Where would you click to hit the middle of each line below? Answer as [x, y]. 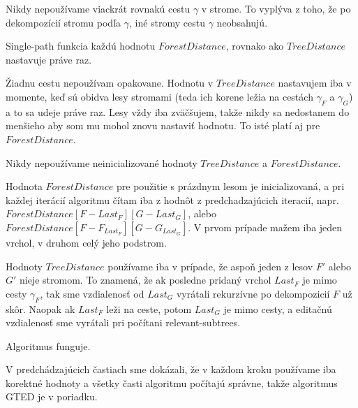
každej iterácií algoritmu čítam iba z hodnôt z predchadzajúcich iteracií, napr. [172, 199]
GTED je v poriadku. [52, 396]
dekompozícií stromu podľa [64, 22]
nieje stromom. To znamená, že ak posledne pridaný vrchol [146, 280]
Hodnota [24, 186]
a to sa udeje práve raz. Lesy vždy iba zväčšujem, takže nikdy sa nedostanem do [178, 111]
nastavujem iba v [315, 83]
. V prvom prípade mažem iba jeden [265, 227]
